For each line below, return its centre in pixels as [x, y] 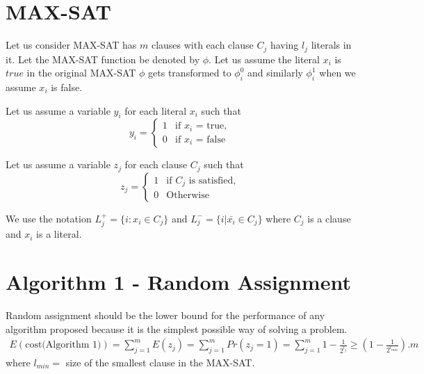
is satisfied [211, 180]
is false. [67, 87]
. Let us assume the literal [264, 59]
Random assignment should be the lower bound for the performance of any [165, 315]
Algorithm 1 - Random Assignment [178, 282]
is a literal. [59, 234]
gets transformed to [190, 73]
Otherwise [188, 196]
